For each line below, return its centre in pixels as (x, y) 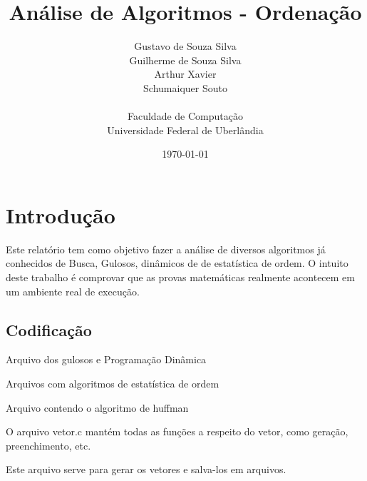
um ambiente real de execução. (73, 291)
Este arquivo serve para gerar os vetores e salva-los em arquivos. (146, 469)
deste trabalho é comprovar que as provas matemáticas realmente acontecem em (180, 277)
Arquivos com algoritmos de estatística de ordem (113, 383)
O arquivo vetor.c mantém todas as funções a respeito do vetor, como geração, (177, 431)
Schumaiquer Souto (185, 87)
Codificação (49, 329)
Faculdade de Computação (185, 116)
